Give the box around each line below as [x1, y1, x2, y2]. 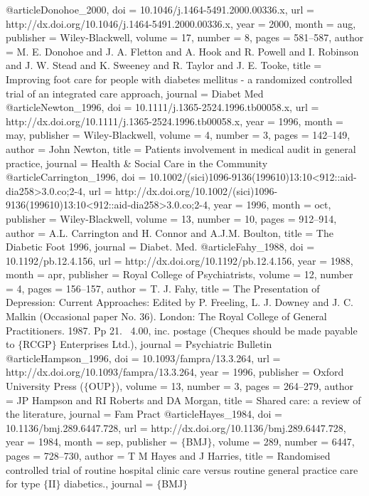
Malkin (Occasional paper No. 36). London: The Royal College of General [6, 309, 327, 324]
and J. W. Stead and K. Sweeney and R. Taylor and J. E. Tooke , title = [6, 58, 322, 73]
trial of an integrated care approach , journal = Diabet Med [6, 85, 264, 100]
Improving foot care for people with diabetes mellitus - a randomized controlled [6, 71, 353, 86]
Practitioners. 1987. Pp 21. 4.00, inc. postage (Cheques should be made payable [6, 322, 358, 337]
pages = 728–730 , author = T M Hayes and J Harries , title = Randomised [6, 448, 331, 463]
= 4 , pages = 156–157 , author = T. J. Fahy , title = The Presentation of [6, 280, 320, 295]
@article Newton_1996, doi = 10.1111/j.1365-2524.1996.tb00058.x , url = [6, 100, 319, 115]
